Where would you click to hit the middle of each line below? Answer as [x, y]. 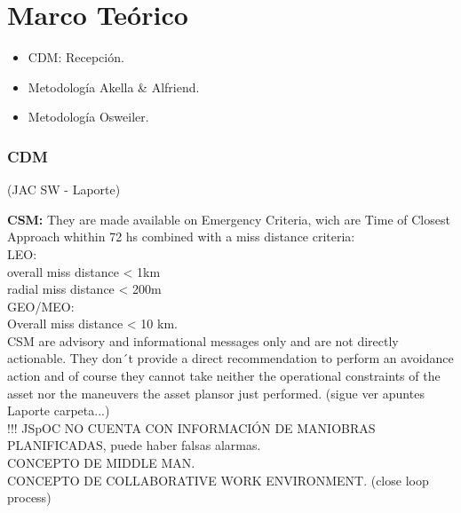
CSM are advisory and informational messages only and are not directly [203, 340]
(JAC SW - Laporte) [64, 189]
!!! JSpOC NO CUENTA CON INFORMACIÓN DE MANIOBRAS [191, 427]
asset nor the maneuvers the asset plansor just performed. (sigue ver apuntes [216, 393]
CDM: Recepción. [76, 57]
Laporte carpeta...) [59, 410]
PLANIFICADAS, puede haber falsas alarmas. [134, 445]
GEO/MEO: [41, 306]
